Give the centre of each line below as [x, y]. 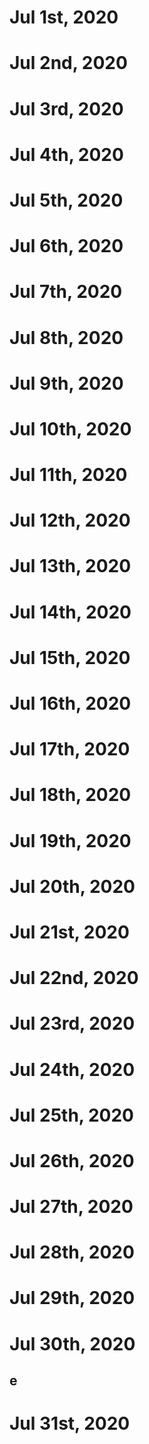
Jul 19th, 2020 [70, 840]
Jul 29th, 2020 [72, 1298]
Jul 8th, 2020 [66, 337]
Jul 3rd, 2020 [66, 108]
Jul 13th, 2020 [70, 566]
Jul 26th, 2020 [72, 1160]
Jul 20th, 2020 [72, 886]
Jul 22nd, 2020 [74, 978]
